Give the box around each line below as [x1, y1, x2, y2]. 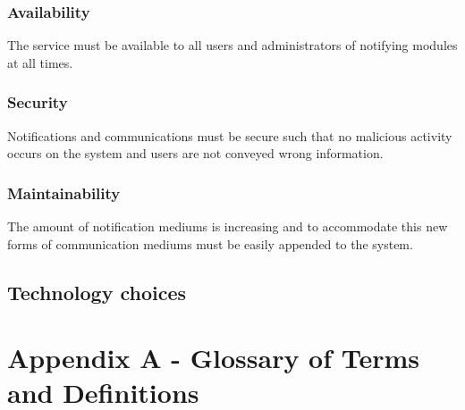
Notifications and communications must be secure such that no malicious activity [7, 126, 452, 145]
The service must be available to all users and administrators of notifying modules [7, 36, 458, 54]
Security [7, 91, 68, 113]
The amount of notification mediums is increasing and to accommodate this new [7, 217, 448, 236]
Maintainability [7, 181, 121, 204]
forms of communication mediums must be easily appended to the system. [7, 234, 413, 253]
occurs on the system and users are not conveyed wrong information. [7, 144, 384, 163]
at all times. [7, 53, 73, 71]
